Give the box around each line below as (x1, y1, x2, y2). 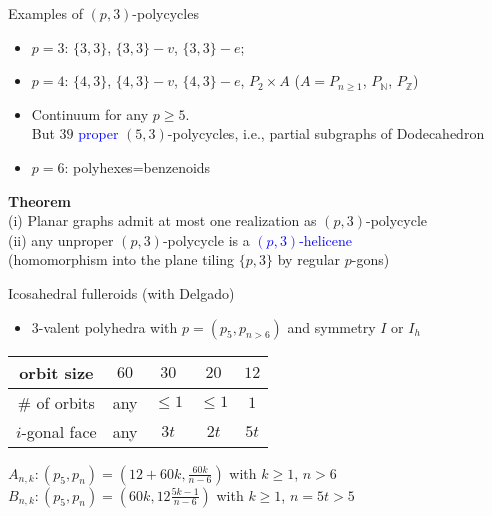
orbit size (19, 360, 94, 384)
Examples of (8, 3, 83, 23)
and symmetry (287, 316, 376, 337)
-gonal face (21, 419, 97, 443)
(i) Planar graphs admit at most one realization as (8, 210, 317, 231)
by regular (277, 249, 341, 270)
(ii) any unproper (8, 229, 114, 250)
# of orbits (17, 390, 95, 414)
